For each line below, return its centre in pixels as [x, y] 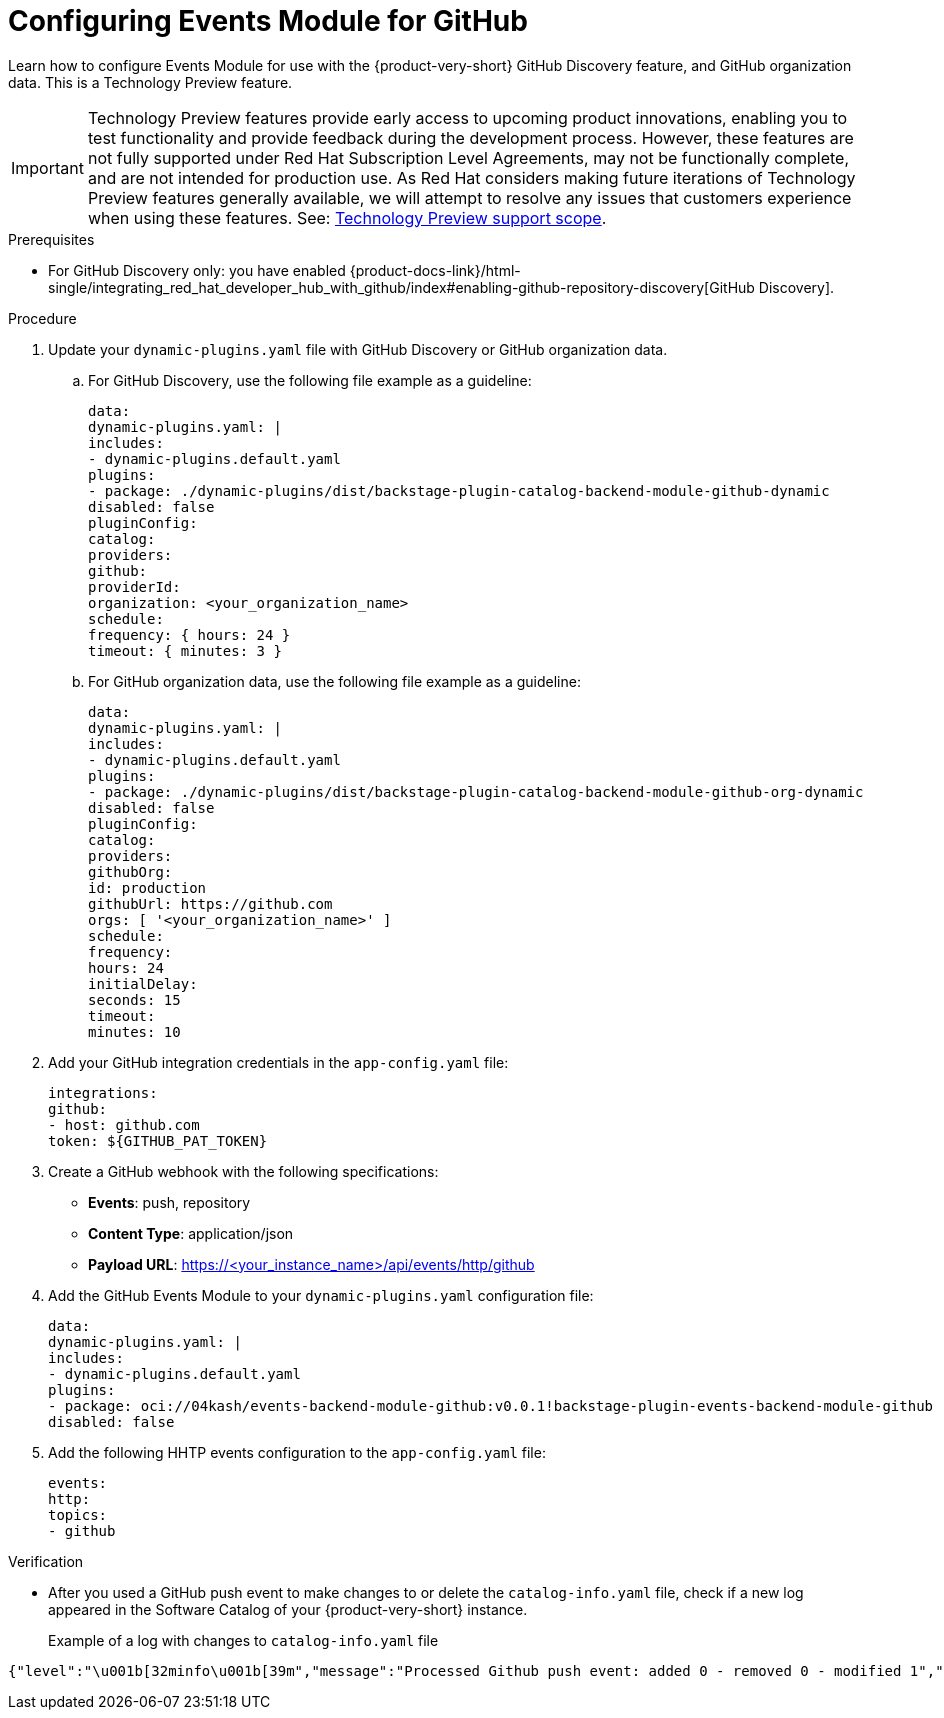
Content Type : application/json [191, 1233]
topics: [78, 1514]
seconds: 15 [134, 999]
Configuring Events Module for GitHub [268, 21]
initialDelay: [143, 983]
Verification [46, 1561]
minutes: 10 [134, 1031]
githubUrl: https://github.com [210, 903]
